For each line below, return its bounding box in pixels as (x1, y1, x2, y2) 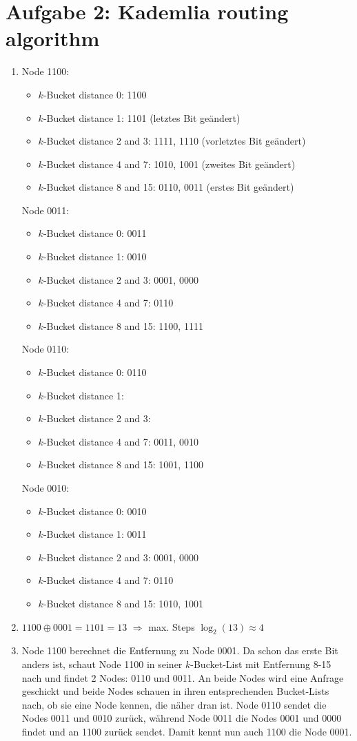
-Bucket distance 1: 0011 (43, 527, 147, 541)
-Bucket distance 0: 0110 (43, 365, 147, 379)
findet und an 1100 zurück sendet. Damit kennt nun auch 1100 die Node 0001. (21, 724, 352, 738)
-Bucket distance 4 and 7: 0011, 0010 (43, 434, 198, 448)
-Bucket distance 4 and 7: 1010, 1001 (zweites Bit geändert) (43, 156, 296, 171)
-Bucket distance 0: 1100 (43, 87, 147, 101)
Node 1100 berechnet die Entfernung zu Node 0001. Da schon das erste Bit (21, 643, 338, 658)
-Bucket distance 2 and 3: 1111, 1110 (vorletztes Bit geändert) (43, 134, 306, 148)
